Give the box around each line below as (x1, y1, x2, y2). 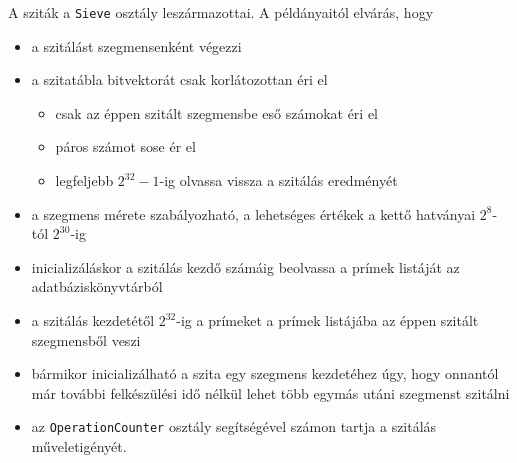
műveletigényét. (31, 436, 127, 457)
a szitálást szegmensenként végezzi (31, 35, 242, 56)
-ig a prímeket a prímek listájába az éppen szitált (176, 310, 479, 330)
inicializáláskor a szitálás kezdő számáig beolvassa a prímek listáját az (31, 256, 460, 277)
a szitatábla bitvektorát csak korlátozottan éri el (31, 69, 328, 90)
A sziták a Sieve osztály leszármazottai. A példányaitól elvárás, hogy (8, 2, 434, 22)
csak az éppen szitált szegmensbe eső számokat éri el (55, 102, 378, 123)
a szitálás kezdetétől (31, 310, 155, 330)
